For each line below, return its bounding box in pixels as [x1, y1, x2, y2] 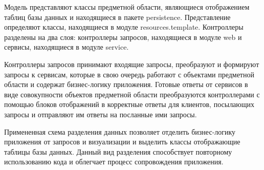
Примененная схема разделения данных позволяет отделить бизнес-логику [4, 126, 236, 137]
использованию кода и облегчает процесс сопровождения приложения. [4, 156, 224, 167]
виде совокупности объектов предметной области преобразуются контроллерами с [4, 89, 260, 99]
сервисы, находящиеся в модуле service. [4, 41, 129, 52]
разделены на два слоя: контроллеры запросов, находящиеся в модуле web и [4, 31, 242, 42]
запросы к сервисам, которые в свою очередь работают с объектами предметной [4, 69, 254, 79]
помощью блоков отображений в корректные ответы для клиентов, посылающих [4, 99, 255, 110]
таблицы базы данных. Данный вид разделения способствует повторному [4, 146, 232, 157]
